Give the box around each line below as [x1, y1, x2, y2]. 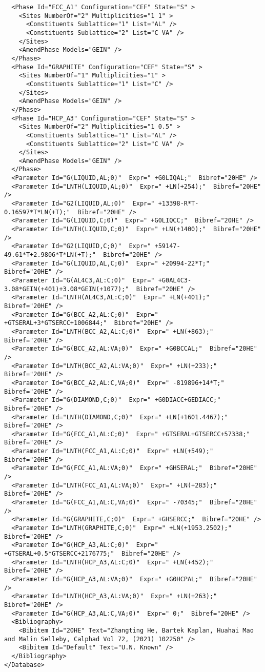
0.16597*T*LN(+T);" [4, 208, 70, 216]
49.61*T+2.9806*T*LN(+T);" [4, 251, 96, 259]
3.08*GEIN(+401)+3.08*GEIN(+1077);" [4, 285, 129, 293]
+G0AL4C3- [158, 277, 192, 284]
